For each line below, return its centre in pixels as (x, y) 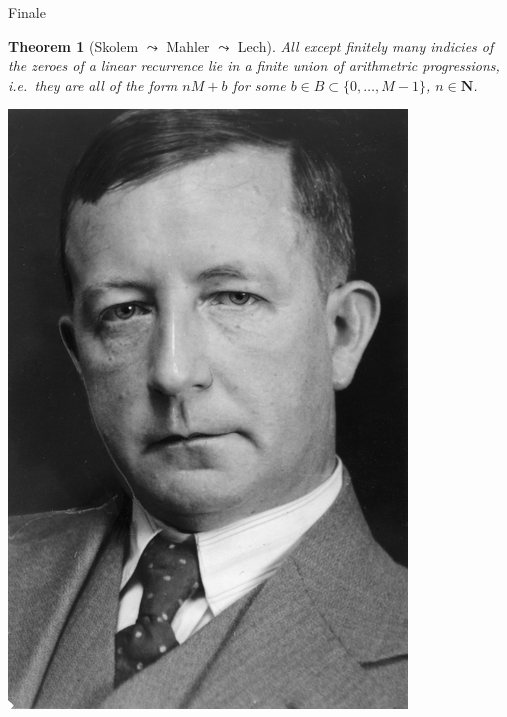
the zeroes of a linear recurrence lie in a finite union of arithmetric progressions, (254, 65)
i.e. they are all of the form (93, 84)
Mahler (188, 45)
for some (259, 84)
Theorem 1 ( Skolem (73, 45)
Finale (27, 12)
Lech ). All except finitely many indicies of (365, 45)
